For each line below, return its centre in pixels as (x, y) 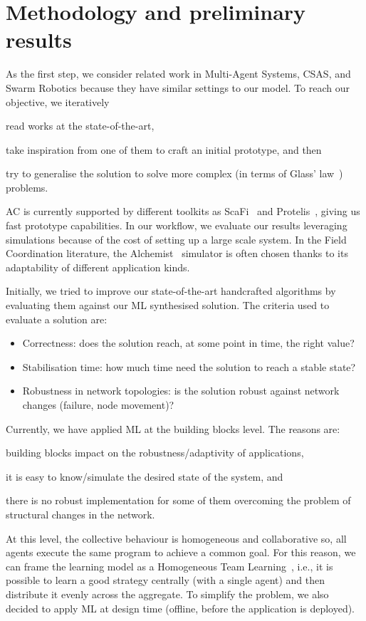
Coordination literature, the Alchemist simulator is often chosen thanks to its (177, 253)
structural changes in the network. (80, 514)
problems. (27, 187)
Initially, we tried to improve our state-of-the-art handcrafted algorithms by (171, 291)
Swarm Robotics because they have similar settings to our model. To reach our (178, 87)
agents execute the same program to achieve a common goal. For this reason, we (181, 552)
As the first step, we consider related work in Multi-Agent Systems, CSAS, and (178, 74)
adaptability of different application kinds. (98, 267)
